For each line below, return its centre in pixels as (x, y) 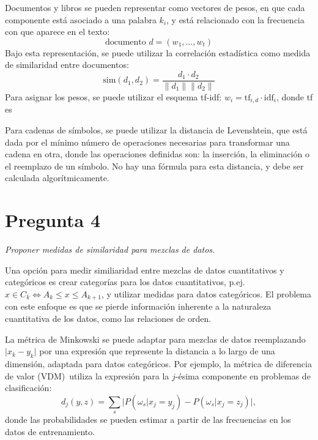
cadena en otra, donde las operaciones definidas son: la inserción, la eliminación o (157, 154)
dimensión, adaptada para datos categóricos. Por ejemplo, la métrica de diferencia (158, 363)
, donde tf (294, 97)
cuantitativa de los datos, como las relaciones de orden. (108, 318)
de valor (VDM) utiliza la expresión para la (87, 375)
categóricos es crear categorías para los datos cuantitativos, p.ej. (125, 282)
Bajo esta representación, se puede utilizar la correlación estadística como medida (158, 52)
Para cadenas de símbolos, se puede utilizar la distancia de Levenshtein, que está (156, 130)
